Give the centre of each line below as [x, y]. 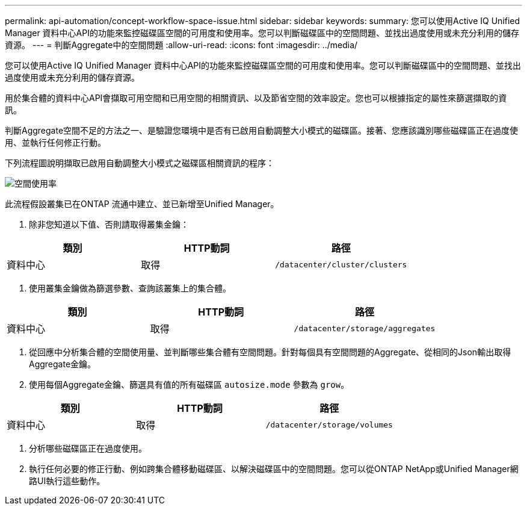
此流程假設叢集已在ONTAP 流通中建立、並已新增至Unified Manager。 [142, 204]
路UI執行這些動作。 [67, 481]
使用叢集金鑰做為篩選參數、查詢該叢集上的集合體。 [130, 288]
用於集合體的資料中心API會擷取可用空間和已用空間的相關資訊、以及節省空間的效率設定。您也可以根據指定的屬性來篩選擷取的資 [256, 98]
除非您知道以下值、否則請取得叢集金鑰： [109, 224]
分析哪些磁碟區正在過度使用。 [88, 448]
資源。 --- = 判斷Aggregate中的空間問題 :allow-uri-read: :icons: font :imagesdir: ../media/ [181, 45]
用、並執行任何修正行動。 [55, 142]
